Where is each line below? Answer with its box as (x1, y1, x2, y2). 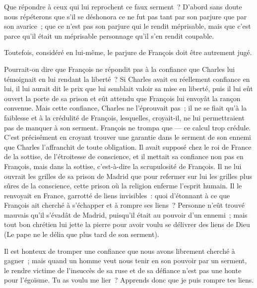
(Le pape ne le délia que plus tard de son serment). (4, 229, 159, 239)
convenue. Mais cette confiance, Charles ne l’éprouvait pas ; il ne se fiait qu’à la (4, 103, 247, 113)
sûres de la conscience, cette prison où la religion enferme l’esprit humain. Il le (4, 180, 242, 191)
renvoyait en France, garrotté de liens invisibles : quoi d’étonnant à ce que (4, 190, 230, 200)
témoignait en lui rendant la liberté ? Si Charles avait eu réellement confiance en (4, 73, 250, 84)
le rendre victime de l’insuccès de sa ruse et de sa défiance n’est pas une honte (4, 265, 242, 275)
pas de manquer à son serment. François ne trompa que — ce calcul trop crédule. (4, 122, 251, 132)
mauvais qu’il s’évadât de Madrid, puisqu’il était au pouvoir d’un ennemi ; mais (4, 209, 248, 220)
